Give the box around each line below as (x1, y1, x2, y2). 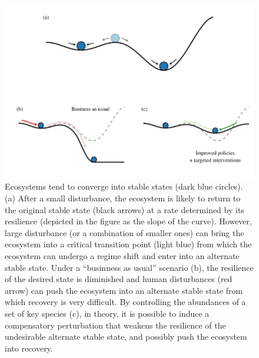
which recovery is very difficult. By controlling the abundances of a (5, 296, 246, 308)
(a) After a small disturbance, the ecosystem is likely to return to (5, 191, 241, 204)
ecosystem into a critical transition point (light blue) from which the (5, 238, 252, 250)
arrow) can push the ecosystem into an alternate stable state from (5, 284, 243, 296)
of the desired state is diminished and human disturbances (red (5, 273, 233, 285)
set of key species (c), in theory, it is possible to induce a (5, 307, 210, 319)
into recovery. (5, 342, 53, 354)
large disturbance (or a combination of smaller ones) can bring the (5, 226, 244, 238)
